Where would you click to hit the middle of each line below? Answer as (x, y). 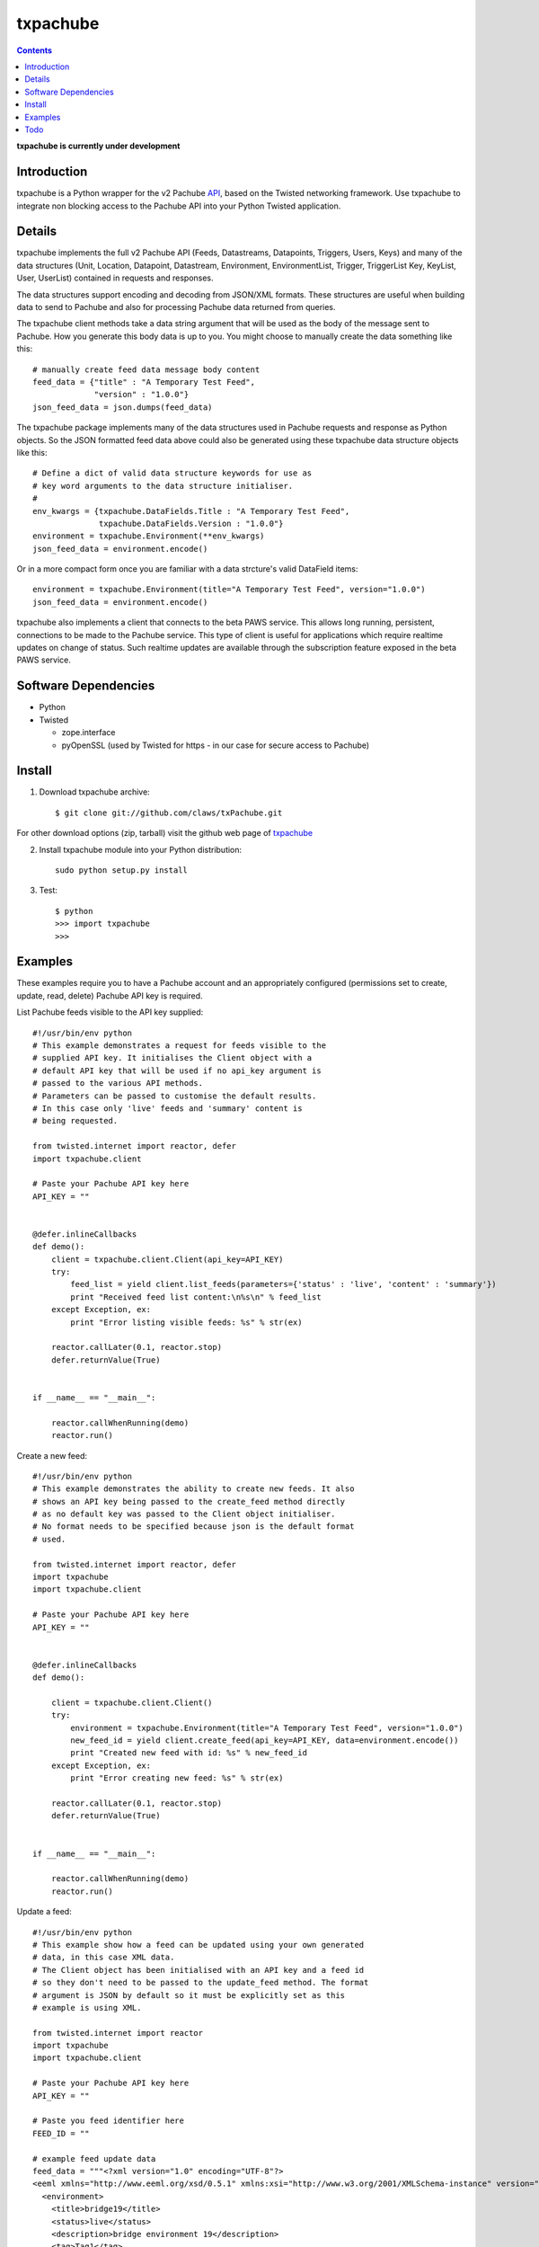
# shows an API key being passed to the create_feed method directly (189, 1501)
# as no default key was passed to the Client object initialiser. (184, 1514)
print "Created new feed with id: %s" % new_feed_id (189, 1753)
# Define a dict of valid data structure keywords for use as (172, 473)
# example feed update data (94, 2158)
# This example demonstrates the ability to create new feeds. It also (194, 1489)
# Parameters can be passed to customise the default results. (175, 1096)
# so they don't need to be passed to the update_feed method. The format (201, 1983)
